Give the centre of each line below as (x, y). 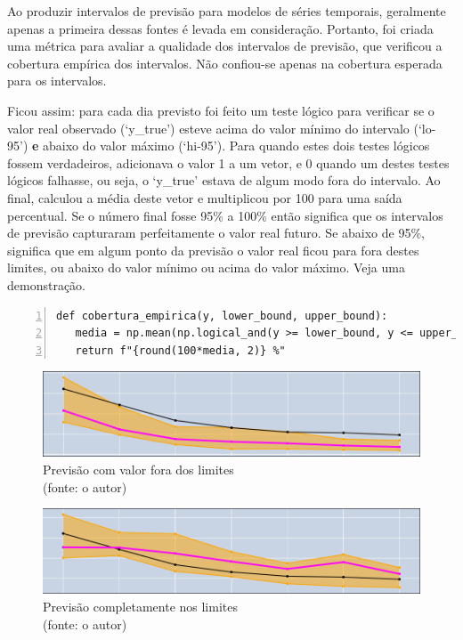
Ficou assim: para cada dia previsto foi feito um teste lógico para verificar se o (221, 110)
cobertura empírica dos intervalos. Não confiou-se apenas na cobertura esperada (225, 63)
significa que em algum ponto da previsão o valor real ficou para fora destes (213, 250)
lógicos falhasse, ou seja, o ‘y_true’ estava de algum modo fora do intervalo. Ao (224, 180)
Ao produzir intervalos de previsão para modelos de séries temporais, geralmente (227, 11)
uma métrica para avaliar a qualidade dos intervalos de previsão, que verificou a (225, 46)
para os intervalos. (57, 81)
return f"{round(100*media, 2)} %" (180, 350)
